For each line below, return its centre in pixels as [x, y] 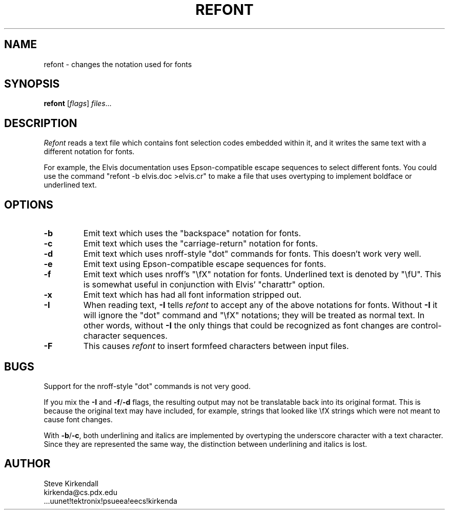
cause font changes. [78, 419]
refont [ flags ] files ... [78, 104]
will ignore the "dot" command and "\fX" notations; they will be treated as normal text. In [254, 315]
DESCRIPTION [41, 123]
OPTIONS [29, 204]
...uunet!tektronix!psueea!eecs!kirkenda [110, 501]
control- [426, 326]
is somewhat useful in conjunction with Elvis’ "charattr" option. [204, 285]
